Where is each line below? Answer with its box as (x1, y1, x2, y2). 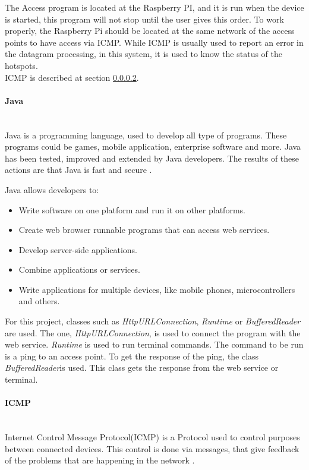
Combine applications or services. (18, 263, 140, 276)
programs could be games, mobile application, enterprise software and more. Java (5, 140, 301, 153)
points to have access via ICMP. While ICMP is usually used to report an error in (5, 36, 304, 48)
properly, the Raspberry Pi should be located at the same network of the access (5, 24, 295, 37)
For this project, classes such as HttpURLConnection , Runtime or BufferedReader (5, 315, 301, 327)
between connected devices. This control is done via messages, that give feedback (5, 442, 299, 455)
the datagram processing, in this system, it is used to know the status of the (5, 48, 283, 60)
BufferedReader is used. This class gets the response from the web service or (5, 361, 279, 374)
